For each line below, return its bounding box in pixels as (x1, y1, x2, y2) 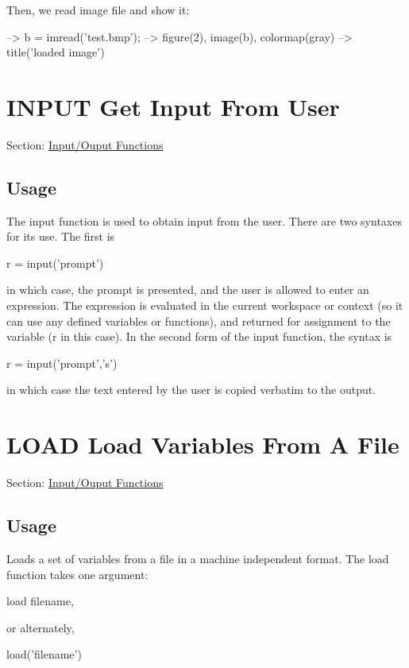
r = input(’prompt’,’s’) (6, 354, 118, 371)
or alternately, (6, 619, 75, 635)
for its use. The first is (6, 228, 115, 245)
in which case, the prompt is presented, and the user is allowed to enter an (6, 281, 369, 298)
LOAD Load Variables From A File (6, 428, 399, 461)
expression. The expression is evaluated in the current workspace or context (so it (6, 297, 403, 314)
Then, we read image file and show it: (6, 2, 190, 17)
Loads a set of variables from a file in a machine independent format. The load (6, 550, 389, 566)
